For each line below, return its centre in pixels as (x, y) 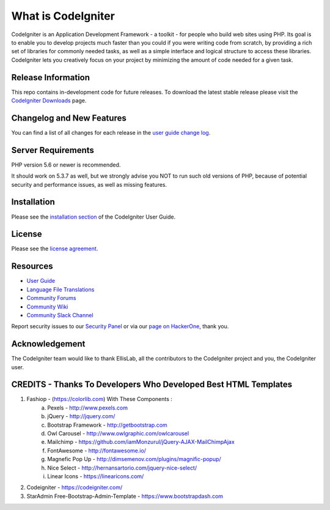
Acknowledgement (48, 344)
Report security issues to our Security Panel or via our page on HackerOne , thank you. (120, 326)
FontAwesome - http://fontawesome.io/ (97, 451)
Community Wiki (47, 307)
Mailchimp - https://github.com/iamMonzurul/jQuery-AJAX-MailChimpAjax (141, 442)
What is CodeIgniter (63, 16)
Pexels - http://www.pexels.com (88, 408)
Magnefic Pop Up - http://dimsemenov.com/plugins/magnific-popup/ (134, 459)
